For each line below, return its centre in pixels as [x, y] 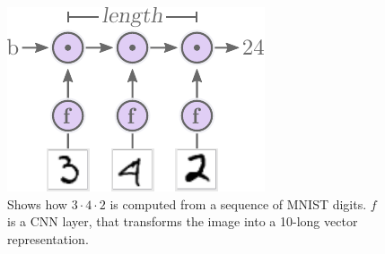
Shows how [37, 203]
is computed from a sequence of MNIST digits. [238, 203]
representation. [48, 238]
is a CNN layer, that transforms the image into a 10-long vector [183, 221]
